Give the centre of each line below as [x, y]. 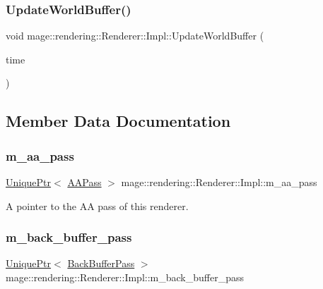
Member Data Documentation [118, 121]
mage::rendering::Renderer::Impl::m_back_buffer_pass [125, 277]
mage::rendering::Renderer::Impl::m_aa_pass [219, 182]
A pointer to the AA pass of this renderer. [97, 205]
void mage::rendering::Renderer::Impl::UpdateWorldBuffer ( [135, 36]
